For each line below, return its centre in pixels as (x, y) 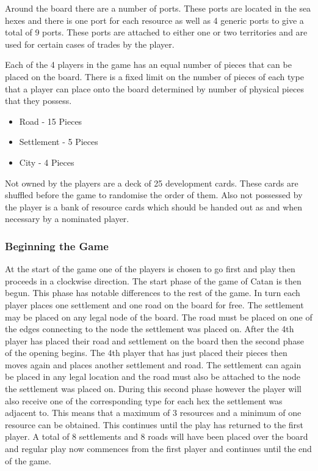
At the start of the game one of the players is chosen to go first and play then (150, 269)
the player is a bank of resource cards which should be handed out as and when (154, 206)
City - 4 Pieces (47, 162)
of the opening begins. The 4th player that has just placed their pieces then (146, 353)
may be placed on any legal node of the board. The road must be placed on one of (159, 317)
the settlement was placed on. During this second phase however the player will (153, 389)
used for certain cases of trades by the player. (90, 44)
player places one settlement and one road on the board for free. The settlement (154, 304)
